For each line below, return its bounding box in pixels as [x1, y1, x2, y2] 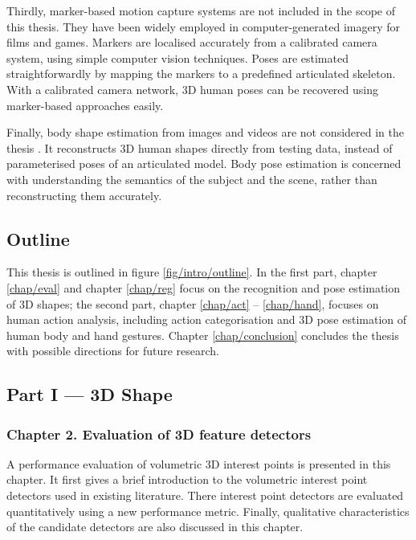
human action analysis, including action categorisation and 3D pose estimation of [6, 311, 407, 328]
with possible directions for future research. [6, 342, 219, 359]
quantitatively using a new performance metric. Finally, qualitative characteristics [6, 502, 410, 519]
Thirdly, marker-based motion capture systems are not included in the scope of [6, 2, 395, 18]
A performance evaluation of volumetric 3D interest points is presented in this [6, 455, 391, 472]
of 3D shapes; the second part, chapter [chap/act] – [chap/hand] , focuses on [6, 295, 379, 312]
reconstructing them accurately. [6, 186, 162, 203]
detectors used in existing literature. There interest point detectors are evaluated [6, 487, 404, 504]
